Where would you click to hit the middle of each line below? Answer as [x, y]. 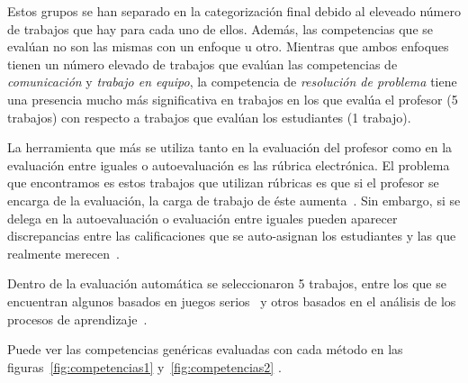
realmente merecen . [63, 253]
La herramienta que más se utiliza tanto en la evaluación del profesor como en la [230, 147]
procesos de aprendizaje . [77, 319]
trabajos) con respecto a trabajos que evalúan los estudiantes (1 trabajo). [209, 117]
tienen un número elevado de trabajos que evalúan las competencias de [202, 64]
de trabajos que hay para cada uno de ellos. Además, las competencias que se [220, 28]
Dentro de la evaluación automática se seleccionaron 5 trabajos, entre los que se [227, 283]
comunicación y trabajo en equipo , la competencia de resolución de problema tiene [232, 82]
